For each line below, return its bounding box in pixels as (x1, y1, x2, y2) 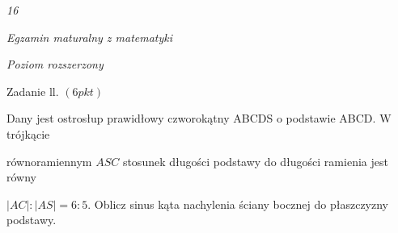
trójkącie (6, 125, 50, 142)
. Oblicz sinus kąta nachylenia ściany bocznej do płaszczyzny (87, 195, 389, 212)
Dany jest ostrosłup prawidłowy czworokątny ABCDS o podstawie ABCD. (6, 110, 376, 127)
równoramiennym (6, 152, 92, 169)
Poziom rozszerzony (6, 56, 104, 73)
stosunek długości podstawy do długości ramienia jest (122, 152, 388, 169)
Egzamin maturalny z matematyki (6, 28, 173, 45)
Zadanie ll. (6, 82, 59, 99)
